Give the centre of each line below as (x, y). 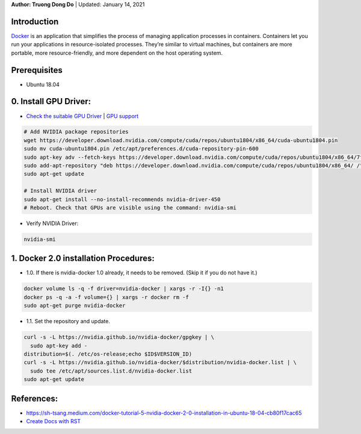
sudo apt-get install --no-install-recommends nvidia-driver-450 (122, 199)
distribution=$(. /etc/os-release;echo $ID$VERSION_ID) (108, 354)
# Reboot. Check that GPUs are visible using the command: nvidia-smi (130, 208)
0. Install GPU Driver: (51, 101)
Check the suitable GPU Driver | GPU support (82, 116)
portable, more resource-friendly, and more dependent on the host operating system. (117, 53)
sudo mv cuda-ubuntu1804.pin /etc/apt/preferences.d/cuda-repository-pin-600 (141, 149)
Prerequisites (37, 70)
